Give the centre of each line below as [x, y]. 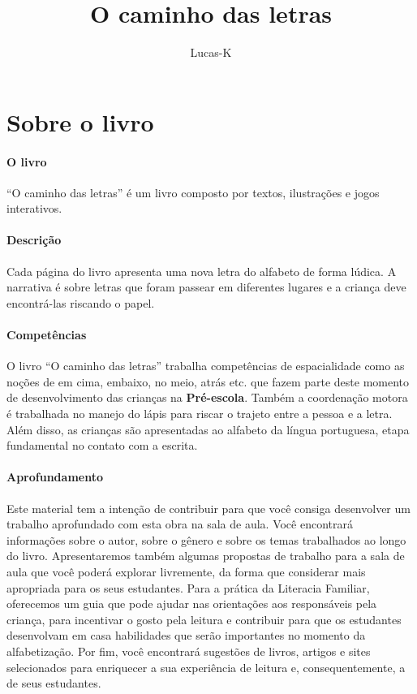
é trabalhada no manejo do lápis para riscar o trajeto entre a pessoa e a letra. [200, 414]
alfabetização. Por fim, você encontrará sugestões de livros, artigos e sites [189, 651]
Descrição [34, 240]
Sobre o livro [80, 121]
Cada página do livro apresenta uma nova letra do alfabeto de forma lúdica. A [202, 271]
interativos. [34, 208]
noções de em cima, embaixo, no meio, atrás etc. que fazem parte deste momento [208, 381]
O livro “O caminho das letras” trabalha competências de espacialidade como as [206, 366]
